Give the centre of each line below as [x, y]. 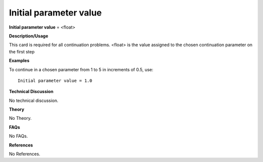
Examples [19, 61]
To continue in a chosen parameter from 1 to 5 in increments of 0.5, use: [81, 69]
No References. [25, 154]
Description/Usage [28, 36]
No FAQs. [19, 136]
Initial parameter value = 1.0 [55, 81]
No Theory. [20, 118]
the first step [22, 51]
